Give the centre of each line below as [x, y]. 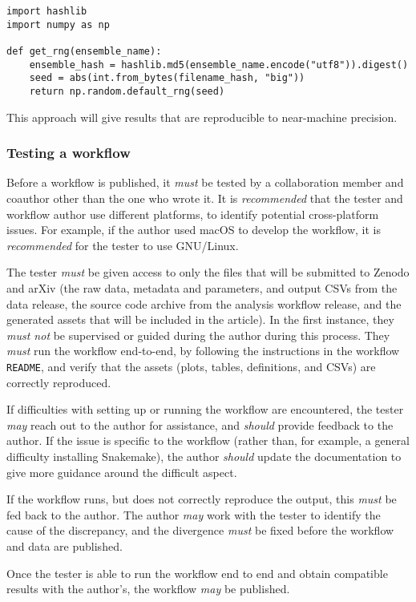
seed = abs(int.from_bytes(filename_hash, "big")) [167, 78]
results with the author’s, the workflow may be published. [148, 589]
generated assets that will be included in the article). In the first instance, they [200, 319]
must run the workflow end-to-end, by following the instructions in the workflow [203, 351]
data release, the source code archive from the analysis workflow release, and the [204, 303]
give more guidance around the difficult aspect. [122, 472]
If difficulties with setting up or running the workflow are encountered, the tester [205, 409]
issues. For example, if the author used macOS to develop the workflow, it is [194, 230]
